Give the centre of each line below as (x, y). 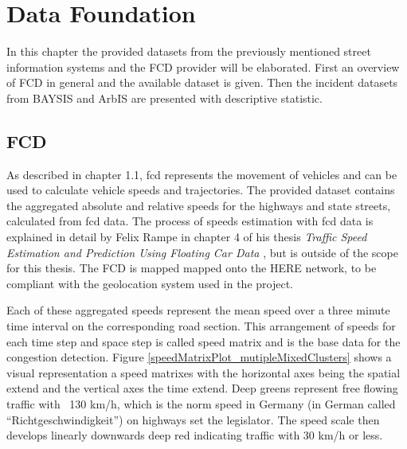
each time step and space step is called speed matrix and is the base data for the (203, 341)
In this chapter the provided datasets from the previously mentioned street (189, 51)
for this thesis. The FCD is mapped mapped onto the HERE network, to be (192, 268)
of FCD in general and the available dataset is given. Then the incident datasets (202, 82)
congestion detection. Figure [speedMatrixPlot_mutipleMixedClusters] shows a (199, 357)
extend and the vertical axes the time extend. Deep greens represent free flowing (202, 388)
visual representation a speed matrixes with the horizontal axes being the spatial (203, 372)
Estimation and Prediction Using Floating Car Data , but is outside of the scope (202, 252)
